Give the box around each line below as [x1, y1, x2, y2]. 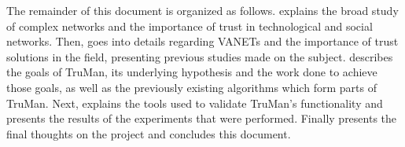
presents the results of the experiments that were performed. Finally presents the [6, 110, 397, 127]
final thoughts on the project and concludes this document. [6, 125, 291, 141]
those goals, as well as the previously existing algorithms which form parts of [6, 79, 377, 95]
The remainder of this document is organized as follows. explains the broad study [6, 2, 399, 18]
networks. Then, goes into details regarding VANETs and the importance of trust [6, 33, 399, 50]
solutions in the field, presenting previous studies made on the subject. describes [6, 48, 393, 64]
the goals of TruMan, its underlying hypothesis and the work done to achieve [6, 64, 377, 80]
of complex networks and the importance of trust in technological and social [6, 17, 373, 34]
